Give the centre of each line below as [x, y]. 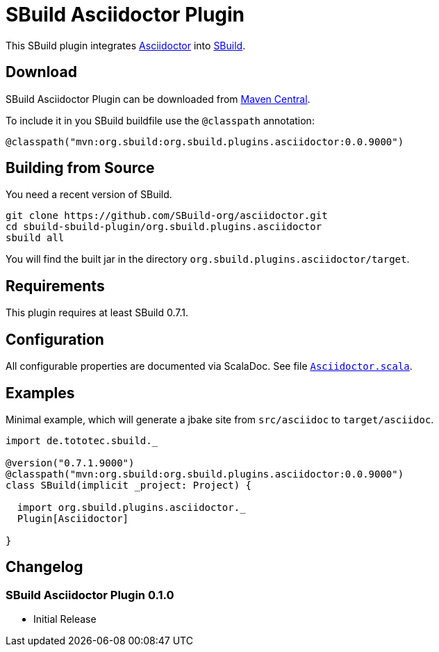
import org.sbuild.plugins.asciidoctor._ [131, 507]
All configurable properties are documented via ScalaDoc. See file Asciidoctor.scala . [209, 366]
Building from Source [80, 168]
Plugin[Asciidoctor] [73, 518]
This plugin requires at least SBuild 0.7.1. [97, 313]
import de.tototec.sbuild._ [82, 440]
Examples [40, 393]
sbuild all [35, 238]
